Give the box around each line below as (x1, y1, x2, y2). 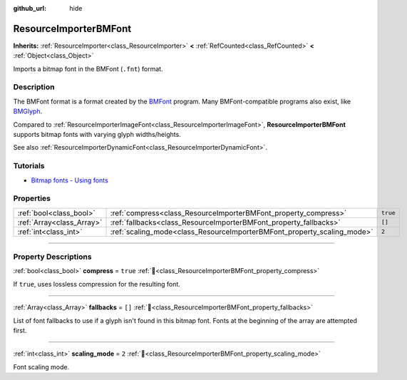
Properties (13, 193, 51, 203)
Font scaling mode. (13, 362, 70, 371)
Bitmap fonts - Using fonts (31, 175, 108, 185)
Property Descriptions (13, 252, 92, 262)
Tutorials (13, 161, 46, 171)
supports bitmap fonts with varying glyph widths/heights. (13, 130, 181, 138)
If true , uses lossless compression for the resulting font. (13, 279, 181, 288)
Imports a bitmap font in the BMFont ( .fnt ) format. (13, 64, 163, 73)
